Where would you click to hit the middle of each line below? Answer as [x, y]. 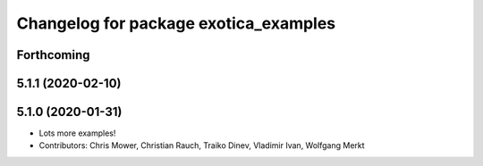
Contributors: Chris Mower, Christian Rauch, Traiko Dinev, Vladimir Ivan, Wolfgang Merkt [202, 145]
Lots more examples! [77, 133]
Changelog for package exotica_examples [176, 23]
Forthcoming [53, 55]
